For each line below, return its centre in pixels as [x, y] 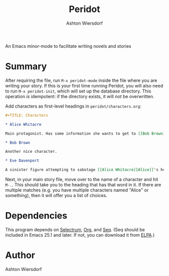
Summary [26, 67]
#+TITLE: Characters [27, 115]
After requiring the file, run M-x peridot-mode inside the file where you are [81, 80]
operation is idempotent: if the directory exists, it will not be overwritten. [80, 96]
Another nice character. [31, 152]
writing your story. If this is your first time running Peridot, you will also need [84, 85]
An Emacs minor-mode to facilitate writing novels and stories [68, 46]
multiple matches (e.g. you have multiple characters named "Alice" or [77, 190]
